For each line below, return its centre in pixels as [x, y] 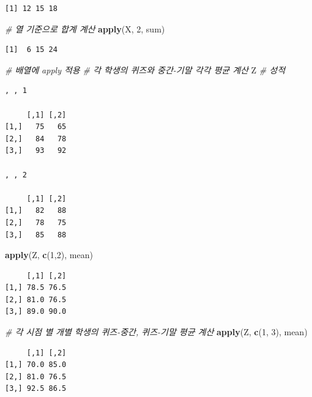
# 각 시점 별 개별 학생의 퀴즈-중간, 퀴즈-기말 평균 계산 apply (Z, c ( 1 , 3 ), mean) [156, 332]
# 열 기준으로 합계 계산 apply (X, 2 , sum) [85, 28]
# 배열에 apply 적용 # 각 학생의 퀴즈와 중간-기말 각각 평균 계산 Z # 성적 [145, 69]
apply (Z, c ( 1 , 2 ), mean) [49, 255]
